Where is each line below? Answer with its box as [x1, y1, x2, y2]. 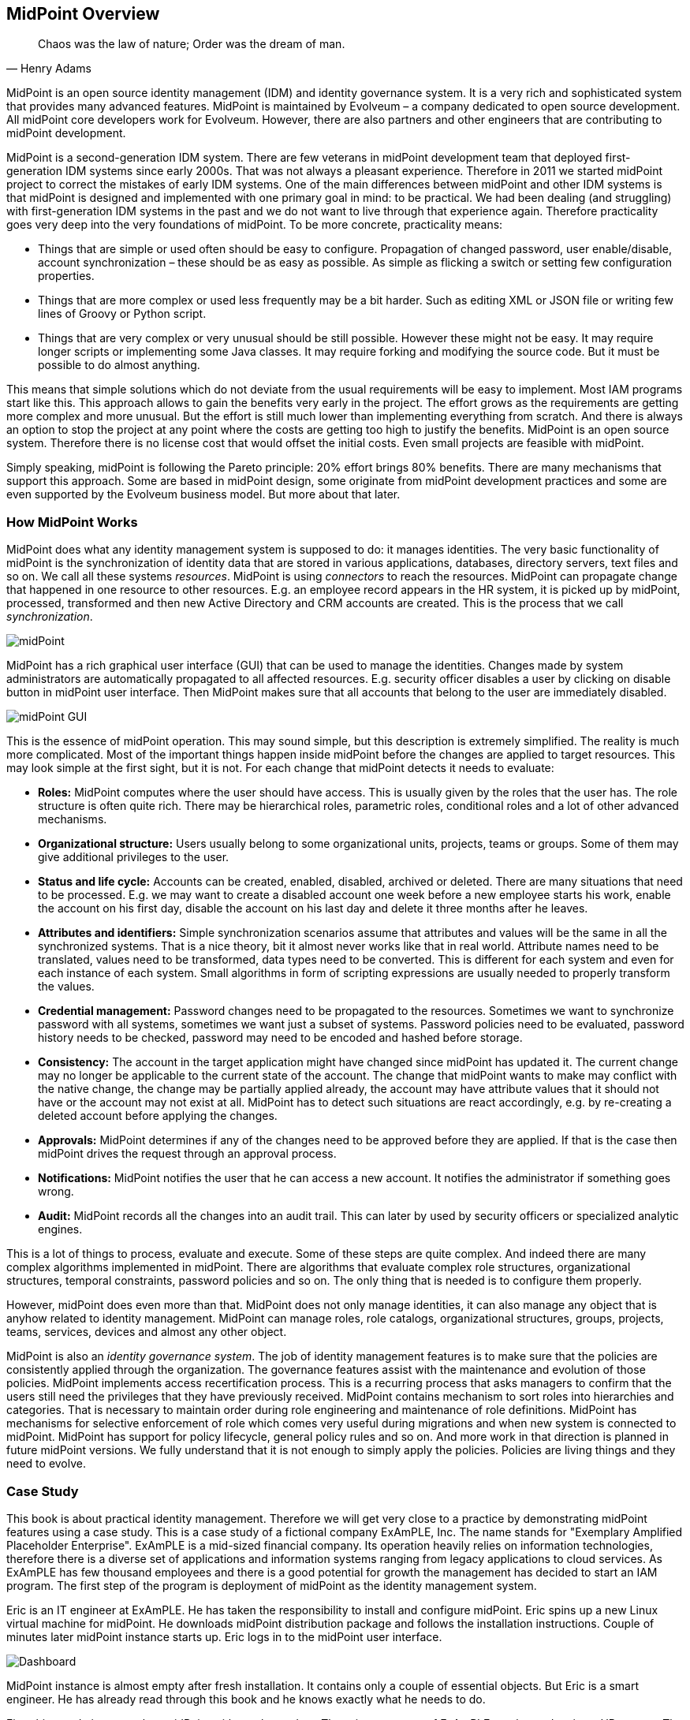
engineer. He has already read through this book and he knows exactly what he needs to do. [6, 1692, 486, 1706]
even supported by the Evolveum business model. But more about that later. [6, 487, 401, 502]
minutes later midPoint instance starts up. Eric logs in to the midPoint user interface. [6, 1629, 442, 1644]
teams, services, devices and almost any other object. [6, 1325, 287, 1339]
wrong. [38, 1185, 74, 1199]
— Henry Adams [6, 62, 91, 76]
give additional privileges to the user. [38, 850, 229, 864]
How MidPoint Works [6, 513, 138, 530]
